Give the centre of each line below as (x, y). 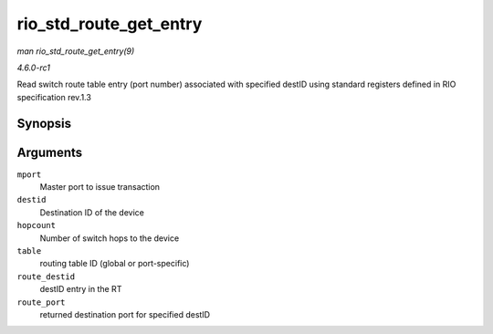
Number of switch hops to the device (110, 238)
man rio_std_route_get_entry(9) (76, 51)
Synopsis (44, 123)
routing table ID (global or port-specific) (115, 264)
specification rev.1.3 (54, 97)
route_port (41, 302)
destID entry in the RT (81, 289)
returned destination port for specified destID (125, 314)
